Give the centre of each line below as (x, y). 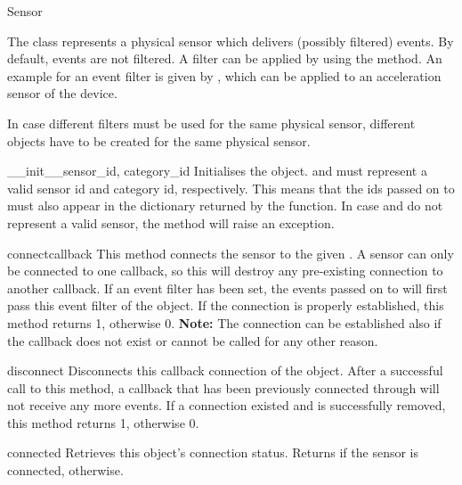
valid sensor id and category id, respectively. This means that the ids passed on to (231, 188)
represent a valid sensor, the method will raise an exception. (171, 222)
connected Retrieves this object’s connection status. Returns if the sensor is (213, 452)
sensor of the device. (62, 93)
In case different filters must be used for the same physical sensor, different (211, 123)
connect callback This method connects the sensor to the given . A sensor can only (231, 253)
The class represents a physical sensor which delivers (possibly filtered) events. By (231, 41)
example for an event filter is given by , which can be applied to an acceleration (224, 75)
